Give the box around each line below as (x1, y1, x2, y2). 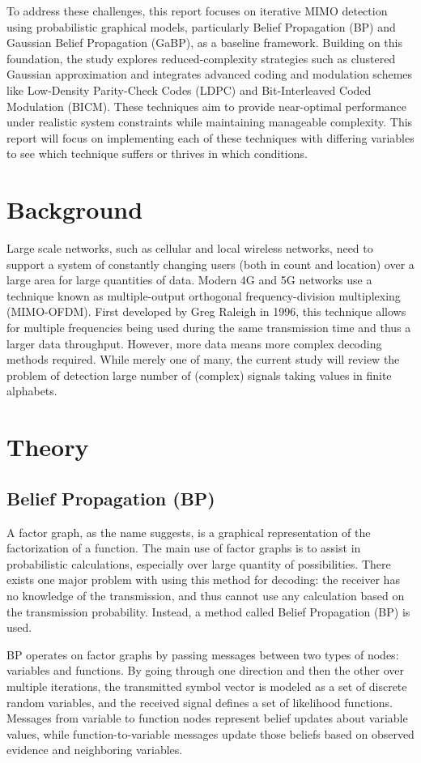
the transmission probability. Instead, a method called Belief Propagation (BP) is (6, 603, 410, 620)
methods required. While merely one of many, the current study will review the (6, 351, 400, 368)
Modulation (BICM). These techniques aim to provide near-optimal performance (6, 97, 407, 114)
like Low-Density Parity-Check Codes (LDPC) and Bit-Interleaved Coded (6, 81, 372, 98)
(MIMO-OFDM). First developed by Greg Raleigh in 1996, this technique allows (6, 303, 406, 320)
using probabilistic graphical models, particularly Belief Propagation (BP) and (6, 18, 396, 35)
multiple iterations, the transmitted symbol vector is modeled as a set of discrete (6, 677, 407, 694)
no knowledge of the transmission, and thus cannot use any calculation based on (6, 586, 405, 603)
